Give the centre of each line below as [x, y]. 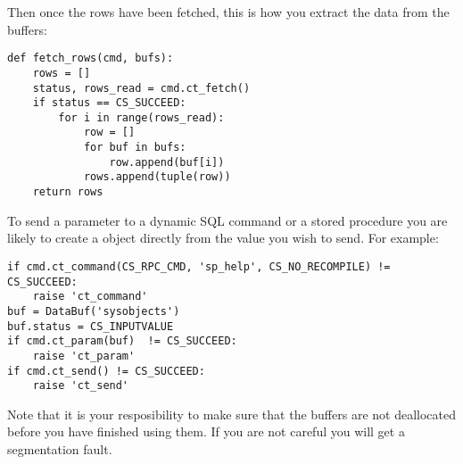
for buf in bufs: [135, 148]
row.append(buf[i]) [167, 162]
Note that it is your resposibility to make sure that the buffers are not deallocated [232, 414]
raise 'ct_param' [84, 356]
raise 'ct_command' [90, 297]
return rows [68, 192]
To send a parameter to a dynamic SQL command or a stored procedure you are [227, 220]
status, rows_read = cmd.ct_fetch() [141, 88]
